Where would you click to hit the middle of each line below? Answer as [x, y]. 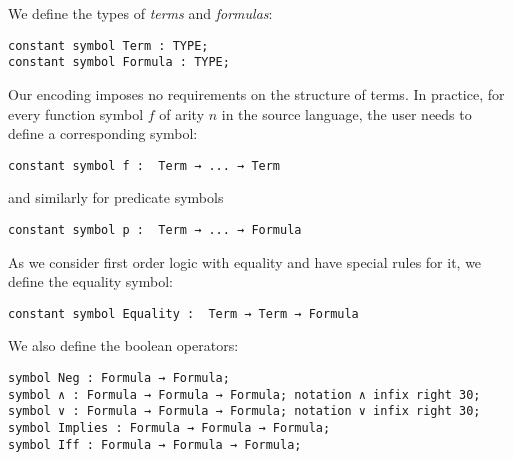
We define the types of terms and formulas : [140, 13]
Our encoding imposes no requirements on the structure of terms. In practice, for [256, 93]
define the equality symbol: [90, 281]
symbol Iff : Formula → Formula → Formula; [155, 444]
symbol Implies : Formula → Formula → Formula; [169, 428]
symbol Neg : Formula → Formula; [119, 378]
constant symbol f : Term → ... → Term [144, 165]
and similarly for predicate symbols [116, 197]
